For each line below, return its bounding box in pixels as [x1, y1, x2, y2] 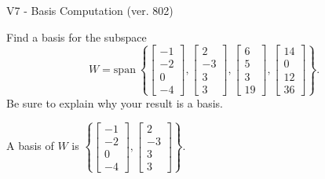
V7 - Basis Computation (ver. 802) [6, 2, 173, 18]
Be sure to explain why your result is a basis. [6, 94, 224, 111]
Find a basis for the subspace [6, 28, 147, 45]
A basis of [6, 137, 54, 154]
